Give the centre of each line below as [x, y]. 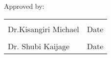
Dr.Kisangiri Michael [44, 29]
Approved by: [24, 6]
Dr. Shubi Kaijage [39, 46]
